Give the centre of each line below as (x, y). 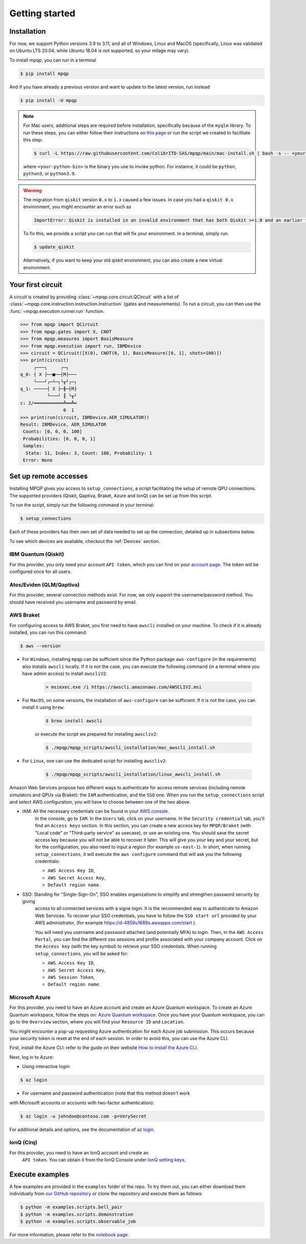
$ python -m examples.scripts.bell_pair (71, 1207)
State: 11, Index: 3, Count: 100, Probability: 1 (89, 453)
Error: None (38, 460)
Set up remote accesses (48, 476)
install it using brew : (43, 707)
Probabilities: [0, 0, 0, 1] (59, 439)
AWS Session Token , (71, 977)
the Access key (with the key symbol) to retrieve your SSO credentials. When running (126, 946)
